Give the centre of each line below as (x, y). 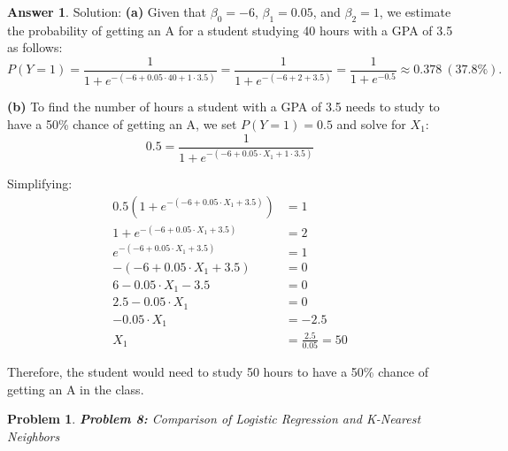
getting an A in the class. (76, 389)
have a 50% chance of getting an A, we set (122, 123)
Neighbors (34, 436)
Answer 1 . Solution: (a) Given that (107, 11)
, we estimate (415, 11)
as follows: (35, 47)
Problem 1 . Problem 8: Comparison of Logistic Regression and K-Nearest (214, 419)
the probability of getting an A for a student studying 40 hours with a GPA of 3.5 (230, 30)
